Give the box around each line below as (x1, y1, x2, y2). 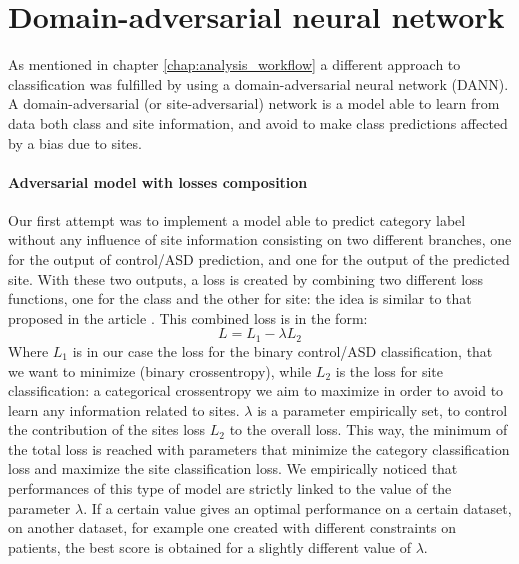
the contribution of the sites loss (8, 419, 206, 440)
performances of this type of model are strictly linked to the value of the (8, 478, 452, 499)
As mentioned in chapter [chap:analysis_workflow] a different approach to (8, 54, 461, 75)
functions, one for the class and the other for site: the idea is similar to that (8, 288, 472, 309)
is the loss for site (335, 360, 444, 381)
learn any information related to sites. (8, 399, 240, 420)
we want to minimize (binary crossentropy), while (8, 360, 312, 381)
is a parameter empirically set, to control (257, 399, 508, 420)
